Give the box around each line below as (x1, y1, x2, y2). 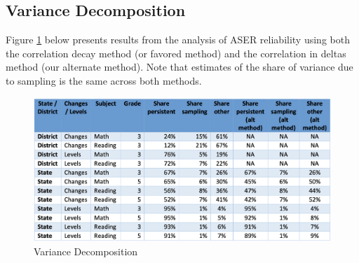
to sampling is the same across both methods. (6, 73, 202, 87)
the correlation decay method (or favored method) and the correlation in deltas (6, 45, 346, 60)
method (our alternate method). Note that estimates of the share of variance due (6, 59, 353, 74)
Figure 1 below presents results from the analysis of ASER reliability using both (6, 32, 350, 47)
